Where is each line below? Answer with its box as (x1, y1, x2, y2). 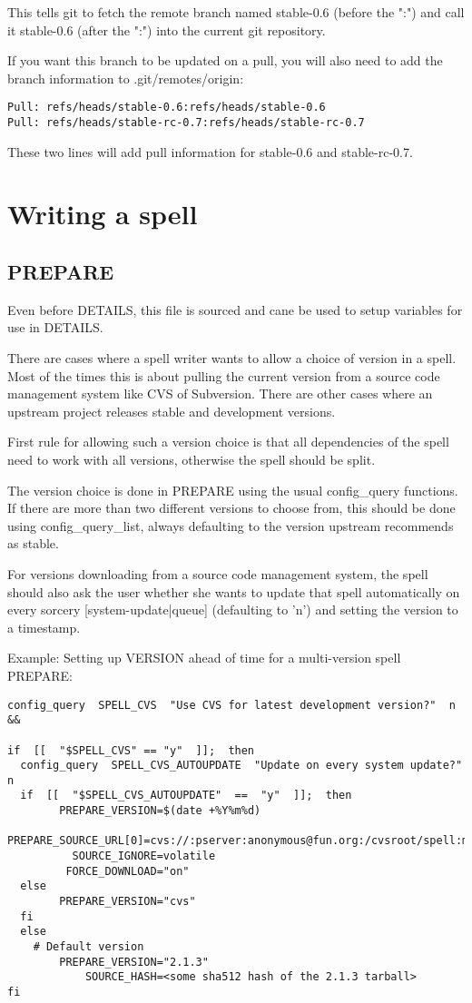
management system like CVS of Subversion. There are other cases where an (7, 384, 433, 403)
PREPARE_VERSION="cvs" (59, 895, 196, 909)
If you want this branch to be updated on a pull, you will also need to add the (7, 51, 443, 70)
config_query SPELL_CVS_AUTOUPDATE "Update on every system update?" (20, 759, 463, 772)
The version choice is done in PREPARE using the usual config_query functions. (7, 480, 458, 499)
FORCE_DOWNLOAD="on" (65, 864, 190, 878)
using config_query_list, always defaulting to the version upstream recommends (7, 516, 454, 535)
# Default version (33, 940, 144, 954)
